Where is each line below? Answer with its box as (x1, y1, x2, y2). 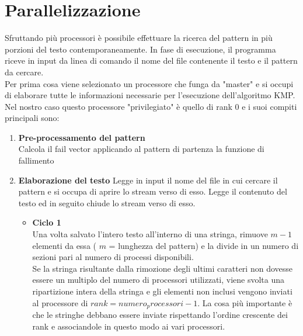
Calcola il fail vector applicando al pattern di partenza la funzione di (18, 143, 264, 155)
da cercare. (5, 65, 44, 78)
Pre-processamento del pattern (18, 131, 145, 143)
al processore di (32, 296, 88, 309)
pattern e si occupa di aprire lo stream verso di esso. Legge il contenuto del (18, 185, 287, 198)
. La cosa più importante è (197, 296, 292, 309)
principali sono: (5, 112, 60, 124)
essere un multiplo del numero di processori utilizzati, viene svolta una (32, 273, 285, 286)
